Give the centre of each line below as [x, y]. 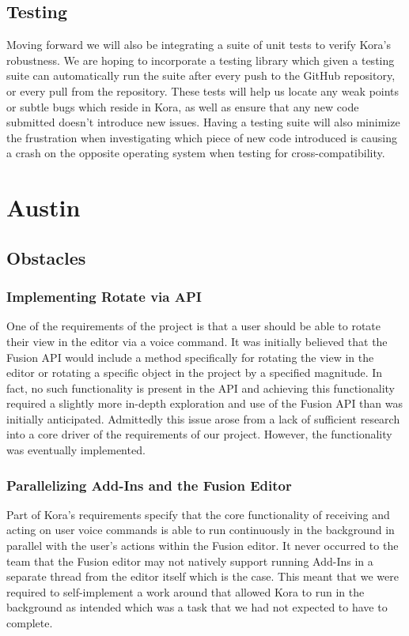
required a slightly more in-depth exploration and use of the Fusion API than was [205, 403]
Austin [44, 207]
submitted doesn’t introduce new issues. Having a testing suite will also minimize [203, 122]
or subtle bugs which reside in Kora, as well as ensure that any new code [183, 106]
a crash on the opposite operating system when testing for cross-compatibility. [196, 153]
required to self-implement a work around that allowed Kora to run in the [186, 591]
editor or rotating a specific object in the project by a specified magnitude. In [195, 373]
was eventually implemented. [76, 450]
